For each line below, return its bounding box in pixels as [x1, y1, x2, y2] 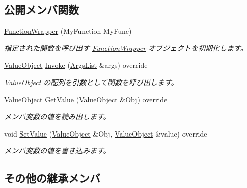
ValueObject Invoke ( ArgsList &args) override [4, 60, 148, 70]
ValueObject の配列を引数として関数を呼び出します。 [4, 76, 178, 87]
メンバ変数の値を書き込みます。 [4, 145, 111, 156]
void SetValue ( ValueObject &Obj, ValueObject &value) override [4, 128, 207, 139]
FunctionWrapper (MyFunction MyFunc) [4, 25, 132, 36]
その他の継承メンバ [4, 170, 100, 186]
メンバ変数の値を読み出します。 [4, 111, 111, 122]
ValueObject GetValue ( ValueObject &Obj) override [4, 94, 168, 104]
